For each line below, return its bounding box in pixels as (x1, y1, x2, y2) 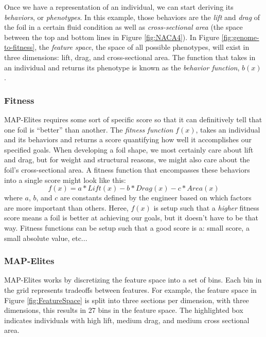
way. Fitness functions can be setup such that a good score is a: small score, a (4, 222, 250, 233)
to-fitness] (4, 42, 35, 52)
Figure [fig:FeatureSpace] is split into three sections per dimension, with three (4, 294, 249, 305)
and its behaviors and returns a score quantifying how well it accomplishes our (4, 134, 252, 145)
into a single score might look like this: (4, 174, 126, 185)
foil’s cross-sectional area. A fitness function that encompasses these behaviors (4, 164, 250, 175)
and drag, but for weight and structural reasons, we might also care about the (4, 154, 250, 165)
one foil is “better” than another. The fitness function (4, 124, 173, 135)
